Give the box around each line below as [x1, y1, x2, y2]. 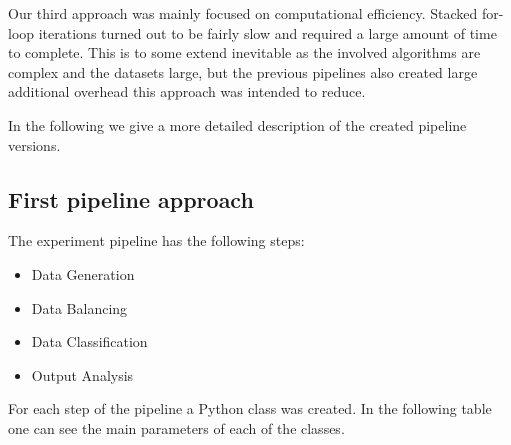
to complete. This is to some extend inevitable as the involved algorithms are [8, 42, 481, 63]
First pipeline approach [8, 183, 254, 214]
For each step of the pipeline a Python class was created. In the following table [8, 398, 492, 419]
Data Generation [31, 263, 135, 284]
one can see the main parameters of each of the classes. [8, 417, 345, 438]
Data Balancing [31, 297, 128, 318]
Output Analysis [31, 364, 134, 385]
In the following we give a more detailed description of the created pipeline [8, 114, 467, 135]
